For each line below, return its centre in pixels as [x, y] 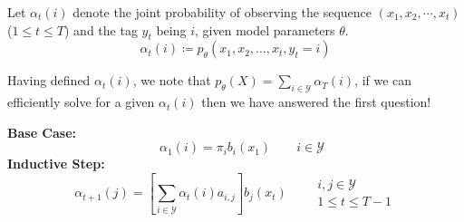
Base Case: [42, 132]
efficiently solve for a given [81, 102]
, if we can [383, 80]
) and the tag [101, 29]
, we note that [172, 80]
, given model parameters [265, 29]
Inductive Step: [56, 164]
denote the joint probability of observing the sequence [222, 12]
